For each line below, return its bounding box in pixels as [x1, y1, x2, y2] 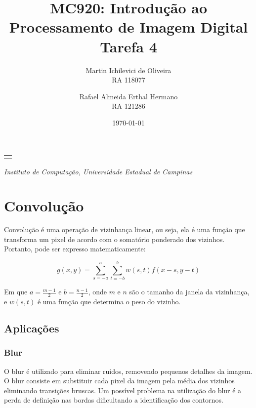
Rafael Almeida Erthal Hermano [79, 91, 178, 101]
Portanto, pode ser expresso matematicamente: [4, 244, 146, 254]
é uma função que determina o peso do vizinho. [37, 296, 181, 306]
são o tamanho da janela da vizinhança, [129, 286, 250, 297]
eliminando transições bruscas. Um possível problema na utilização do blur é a [4, 385, 242, 395]
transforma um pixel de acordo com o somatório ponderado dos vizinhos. [4, 234, 225, 244]
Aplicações [4, 320, 59, 335]
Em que [4, 286, 28, 297]
